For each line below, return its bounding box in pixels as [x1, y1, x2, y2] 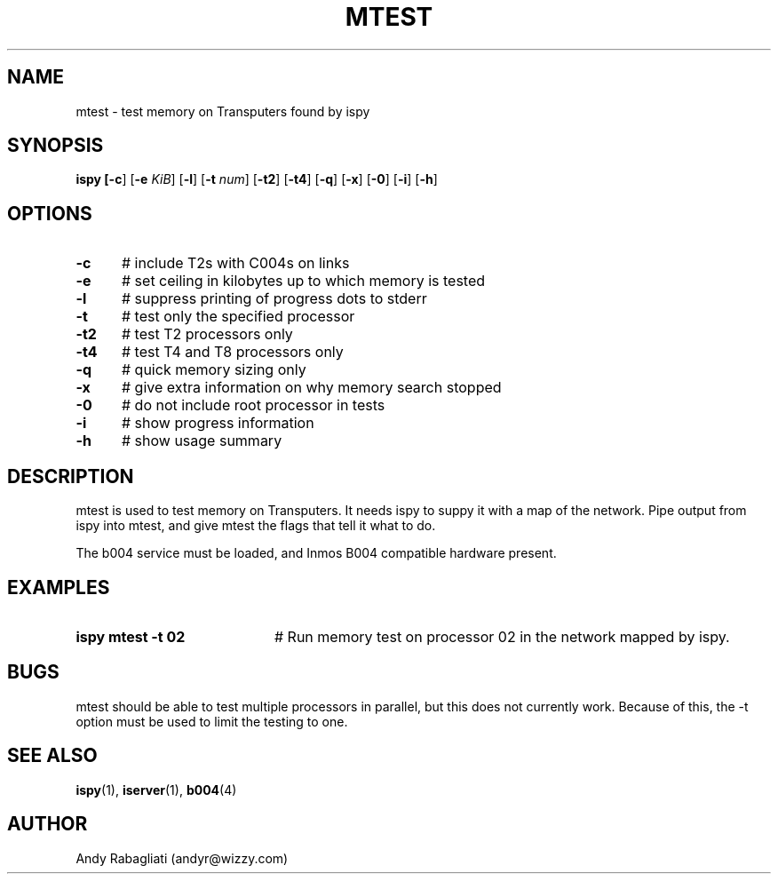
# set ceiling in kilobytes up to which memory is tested [121, 272, 486, 290]
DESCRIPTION [7, 464, 134, 488]
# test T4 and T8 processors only [121, 343, 344, 361]
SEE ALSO [7, 744, 98, 767]
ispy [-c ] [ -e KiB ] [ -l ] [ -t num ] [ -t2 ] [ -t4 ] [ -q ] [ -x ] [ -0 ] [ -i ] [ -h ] [75, 171, 438, 187]
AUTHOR [7, 813, 88, 836]
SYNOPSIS [7, 134, 104, 157]
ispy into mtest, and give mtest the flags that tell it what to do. [75, 518, 436, 534]
